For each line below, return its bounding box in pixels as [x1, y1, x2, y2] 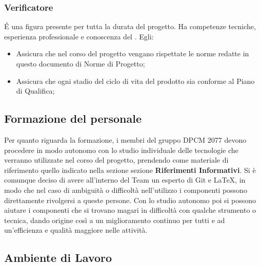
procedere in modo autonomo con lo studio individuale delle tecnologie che [4, 144, 238, 155]
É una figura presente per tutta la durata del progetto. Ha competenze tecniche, [4, 21, 256, 32]
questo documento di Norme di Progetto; [16, 58, 145, 69]
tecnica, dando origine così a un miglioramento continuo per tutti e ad [4, 214, 225, 225]
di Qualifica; [16, 85, 55, 96]
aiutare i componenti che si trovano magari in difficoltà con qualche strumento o [4, 205, 256, 215]
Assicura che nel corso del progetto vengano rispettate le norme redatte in [16, 48, 249, 59]
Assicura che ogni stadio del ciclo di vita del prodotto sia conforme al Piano [16, 75, 255, 86]
